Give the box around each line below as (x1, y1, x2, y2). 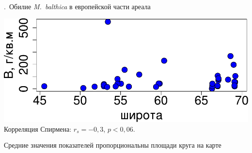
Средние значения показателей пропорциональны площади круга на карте (4, 140, 221, 150)
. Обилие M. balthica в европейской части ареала (4, 1, 151, 11)
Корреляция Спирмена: (4, 123, 72, 134)
